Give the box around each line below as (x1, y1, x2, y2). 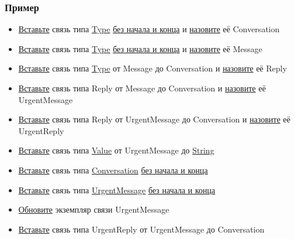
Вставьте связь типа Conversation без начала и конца (18, 163, 208, 176)
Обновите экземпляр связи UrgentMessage (18, 203, 169, 216)
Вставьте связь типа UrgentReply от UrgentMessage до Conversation (18, 223, 265, 235)
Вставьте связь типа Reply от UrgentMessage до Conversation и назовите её (18, 113, 290, 125)
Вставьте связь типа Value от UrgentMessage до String (18, 144, 214, 156)
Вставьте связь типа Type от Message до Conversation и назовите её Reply (18, 62, 287, 74)
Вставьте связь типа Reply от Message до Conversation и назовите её (18, 82, 266, 94)
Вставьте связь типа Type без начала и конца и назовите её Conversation (18, 23, 280, 35)
